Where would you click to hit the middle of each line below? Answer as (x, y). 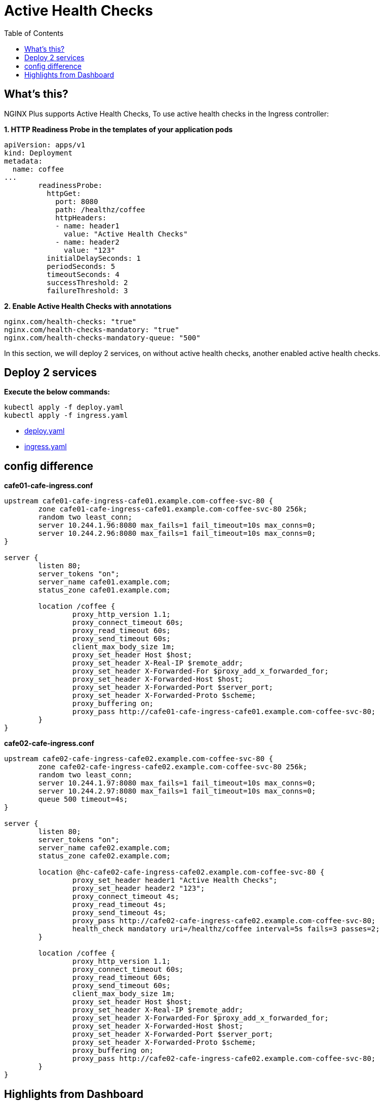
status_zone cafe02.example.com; (104, 856)
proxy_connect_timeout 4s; (126, 897)
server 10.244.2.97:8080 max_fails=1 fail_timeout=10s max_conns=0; (177, 791)
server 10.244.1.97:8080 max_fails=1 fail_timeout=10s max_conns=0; (177, 783)
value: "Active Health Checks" (126, 234)
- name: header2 (87, 242)
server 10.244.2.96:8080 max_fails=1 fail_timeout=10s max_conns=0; (177, 534)
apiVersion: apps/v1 (45, 145)
